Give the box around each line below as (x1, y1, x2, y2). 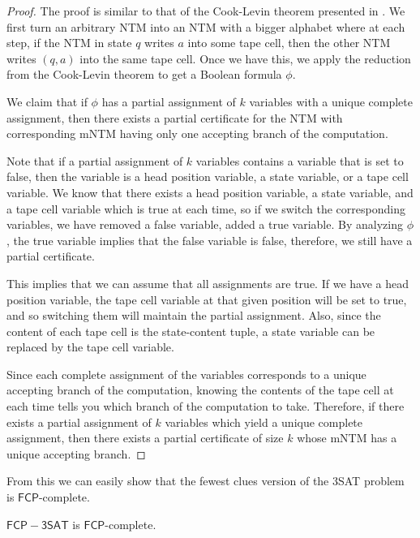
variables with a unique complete (249, 93, 413, 110)
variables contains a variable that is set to (195, 152, 404, 169)
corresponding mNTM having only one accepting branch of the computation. (6, 125, 388, 142)
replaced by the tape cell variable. (6, 338, 174, 355)
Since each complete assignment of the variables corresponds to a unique (6, 365, 366, 382)
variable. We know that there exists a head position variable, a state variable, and (6, 183, 414, 200)
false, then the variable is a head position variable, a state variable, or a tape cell (6, 168, 409, 185)
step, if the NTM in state (6, 34, 132, 51)
